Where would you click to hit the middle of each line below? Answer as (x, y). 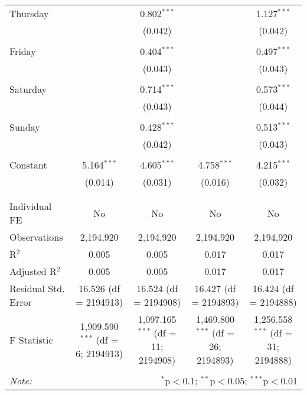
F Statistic (31, 339)
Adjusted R (33, 271)
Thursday (29, 13)
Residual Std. (37, 288)
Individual (31, 206)
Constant (28, 165)
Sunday (25, 127)
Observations (36, 237)
